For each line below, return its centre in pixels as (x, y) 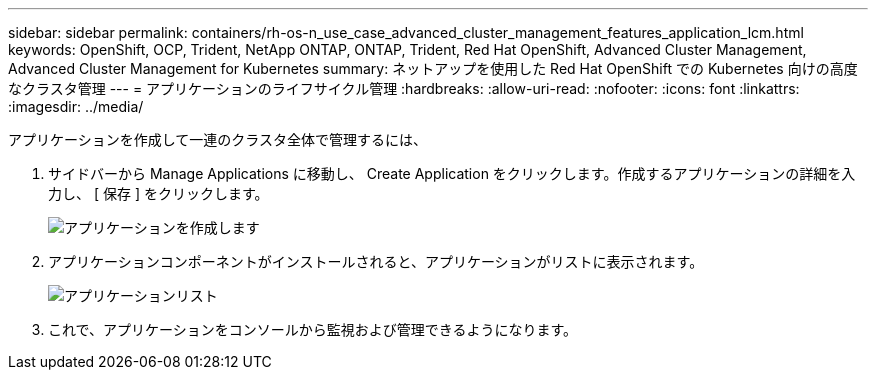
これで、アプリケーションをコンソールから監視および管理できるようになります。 (313, 329)
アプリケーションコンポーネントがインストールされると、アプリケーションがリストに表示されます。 (376, 261)
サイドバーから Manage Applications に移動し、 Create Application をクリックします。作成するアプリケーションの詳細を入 (452, 173)
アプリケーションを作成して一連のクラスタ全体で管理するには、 (218, 139)
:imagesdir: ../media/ (76, 106)
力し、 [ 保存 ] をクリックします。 (158, 193)
